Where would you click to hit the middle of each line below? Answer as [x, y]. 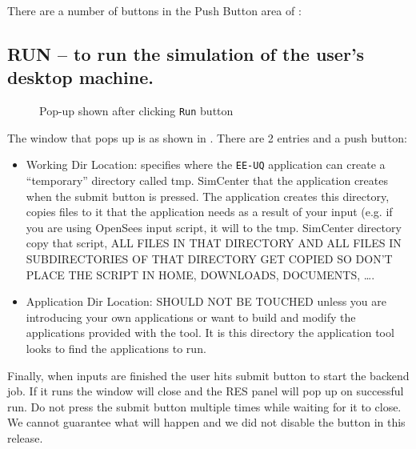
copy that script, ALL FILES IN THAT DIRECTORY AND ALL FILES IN [214, 243]
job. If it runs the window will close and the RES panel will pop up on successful [206, 391]
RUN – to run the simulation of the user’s [186, 53]
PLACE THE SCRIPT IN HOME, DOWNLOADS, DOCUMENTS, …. [200, 274]
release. [25, 438]
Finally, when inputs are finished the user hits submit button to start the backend [208, 375]
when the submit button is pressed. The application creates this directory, [208, 196]
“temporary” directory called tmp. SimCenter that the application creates [207, 180]
